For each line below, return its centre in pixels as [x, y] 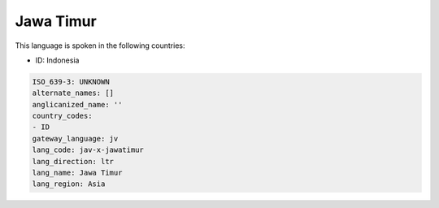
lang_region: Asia [69, 184]
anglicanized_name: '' [77, 104]
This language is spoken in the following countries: [100, 45]
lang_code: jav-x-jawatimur [88, 150]
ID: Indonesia [57, 60]
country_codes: [62, 116]
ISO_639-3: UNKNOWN [71, 82]
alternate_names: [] [73, 93]
